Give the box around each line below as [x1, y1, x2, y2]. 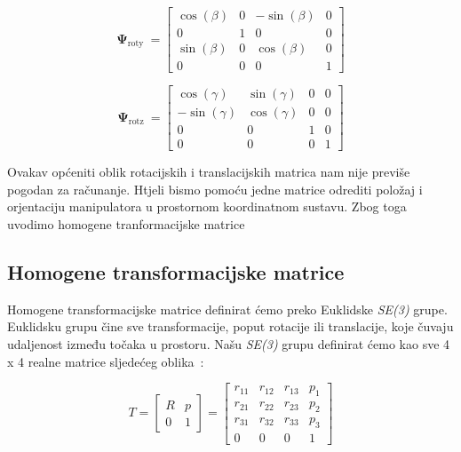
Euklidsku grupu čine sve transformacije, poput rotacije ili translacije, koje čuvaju [7, 317, 454, 336]
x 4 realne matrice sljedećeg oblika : [7, 352, 204, 370]
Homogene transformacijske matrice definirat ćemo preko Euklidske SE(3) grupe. [7, 299, 448, 318]
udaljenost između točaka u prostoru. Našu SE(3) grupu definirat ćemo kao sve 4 [7, 335, 450, 353]
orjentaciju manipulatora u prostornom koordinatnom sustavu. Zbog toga [7, 197, 407, 216]
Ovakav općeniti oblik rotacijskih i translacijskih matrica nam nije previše [7, 163, 410, 181]
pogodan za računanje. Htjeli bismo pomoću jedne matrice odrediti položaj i [7, 179, 423, 198]
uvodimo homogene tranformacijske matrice [7, 215, 245, 234]
